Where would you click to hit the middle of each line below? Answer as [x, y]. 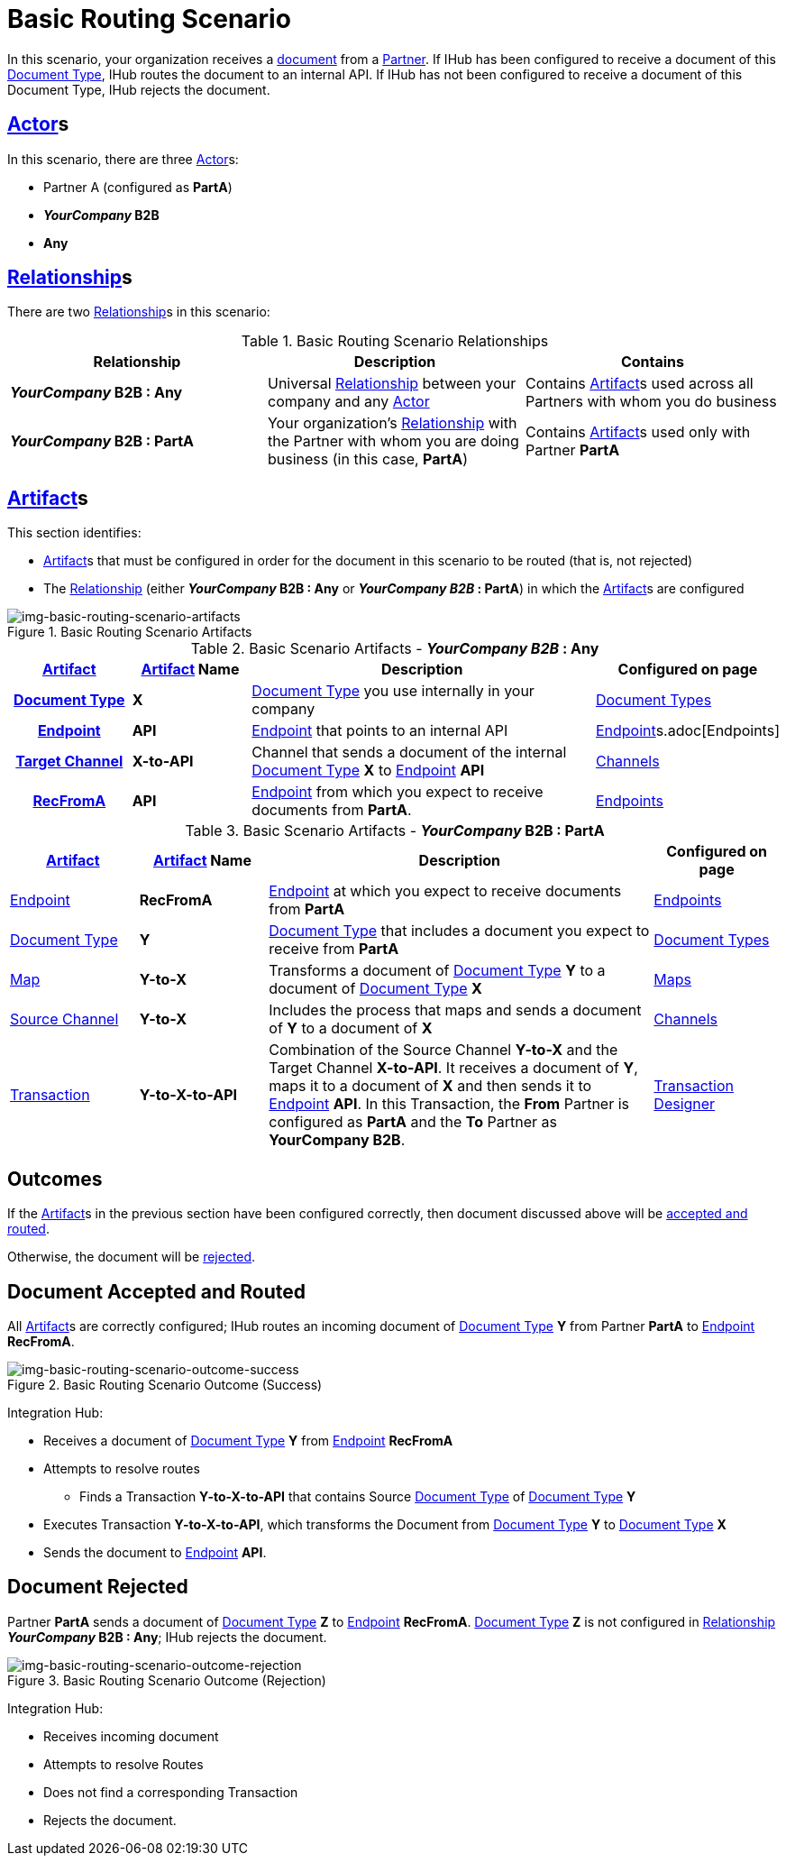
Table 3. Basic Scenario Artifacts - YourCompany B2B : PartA [395, 831]
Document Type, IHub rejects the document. [139, 89]
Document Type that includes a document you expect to [459, 931]
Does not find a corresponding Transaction [171, 1792]
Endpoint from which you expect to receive [398, 792]
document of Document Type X [375, 989]
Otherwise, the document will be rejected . [132, 1257]
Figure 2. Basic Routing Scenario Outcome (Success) [165, 1384]
